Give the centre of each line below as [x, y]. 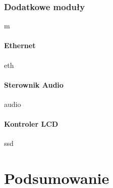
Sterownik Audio [34, 84]
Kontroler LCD [31, 124]
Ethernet [20, 45]
